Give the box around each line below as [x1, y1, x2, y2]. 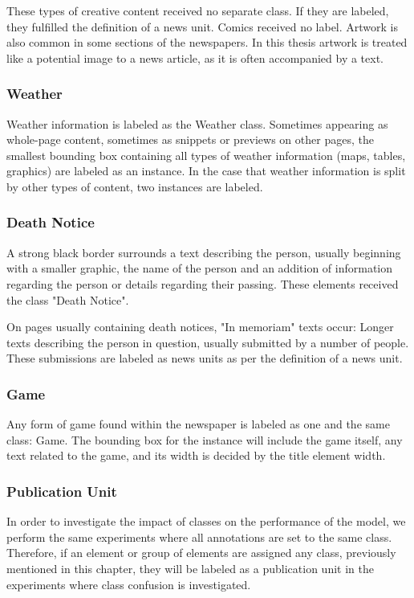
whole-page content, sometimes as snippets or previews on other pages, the [6, 131, 374, 148]
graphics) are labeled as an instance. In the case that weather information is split [6, 162, 406, 179]
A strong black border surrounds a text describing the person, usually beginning [6, 244, 401, 260]
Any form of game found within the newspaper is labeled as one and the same [6, 416, 390, 432]
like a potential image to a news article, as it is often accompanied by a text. [6, 49, 384, 66]
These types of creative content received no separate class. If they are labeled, [6, 2, 389, 18]
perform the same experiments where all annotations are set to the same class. [6, 528, 392, 545]
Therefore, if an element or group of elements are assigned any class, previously [6, 544, 396, 561]
